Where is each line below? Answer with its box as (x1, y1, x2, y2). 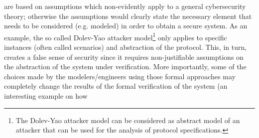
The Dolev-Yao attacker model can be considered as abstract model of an (15, 115, 240, 125)
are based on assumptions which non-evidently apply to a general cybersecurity (4, 1, 246, 11)
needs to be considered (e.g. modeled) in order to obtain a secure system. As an (4, 20, 248, 31)
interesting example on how (4, 91, 88, 101)
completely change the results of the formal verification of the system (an (4, 81, 228, 91)
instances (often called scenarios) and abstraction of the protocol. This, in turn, (4, 42, 247, 52)
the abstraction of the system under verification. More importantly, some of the (4, 61, 247, 72)
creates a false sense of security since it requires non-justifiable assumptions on (4, 51, 244, 62)
